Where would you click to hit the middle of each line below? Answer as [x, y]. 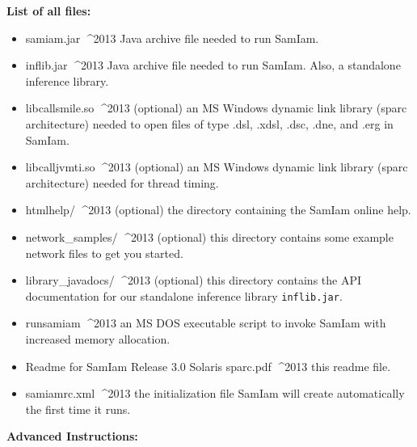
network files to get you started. [104, 253]
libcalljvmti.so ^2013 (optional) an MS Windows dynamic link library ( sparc [217, 167]
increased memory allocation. [98, 338]
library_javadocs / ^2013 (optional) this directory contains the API [194, 280]
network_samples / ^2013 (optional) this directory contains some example [209, 236]
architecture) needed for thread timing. [122, 182]
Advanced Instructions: [72, 436]
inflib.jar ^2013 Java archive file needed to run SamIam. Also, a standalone [213, 65]
